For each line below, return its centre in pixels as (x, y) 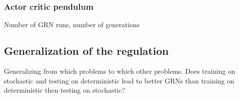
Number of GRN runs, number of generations (72, 24)
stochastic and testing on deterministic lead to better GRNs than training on (119, 80)
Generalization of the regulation (86, 51)
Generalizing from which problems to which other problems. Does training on (120, 71)
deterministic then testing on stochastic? (65, 90)
